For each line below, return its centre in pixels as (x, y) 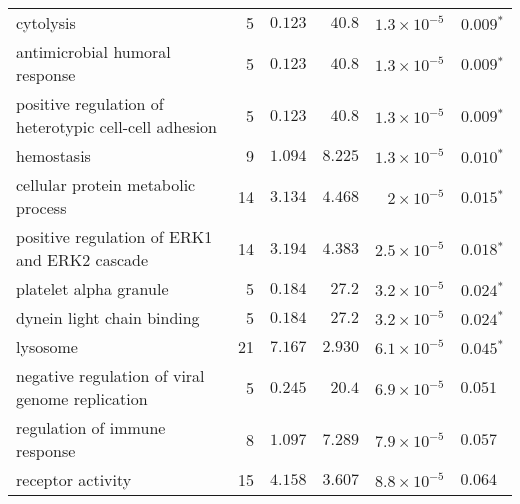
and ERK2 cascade (82, 259)
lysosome (47, 346)
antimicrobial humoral (93, 51)
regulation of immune (91, 427)
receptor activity (74, 479)
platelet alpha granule (92, 288)
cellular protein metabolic (106, 184)
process (41, 207)
